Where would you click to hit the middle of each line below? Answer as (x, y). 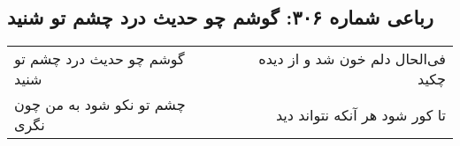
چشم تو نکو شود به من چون (100, 105)
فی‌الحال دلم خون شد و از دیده (352, 59)
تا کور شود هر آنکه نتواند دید (360, 114)
